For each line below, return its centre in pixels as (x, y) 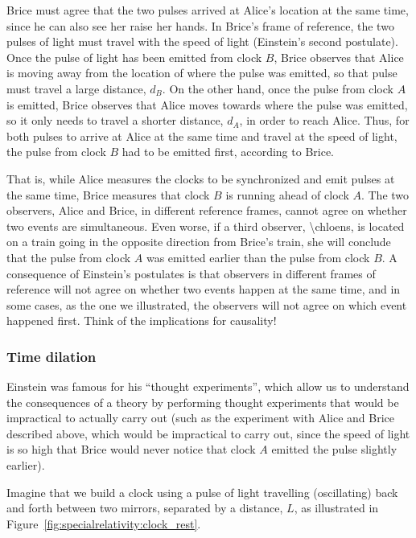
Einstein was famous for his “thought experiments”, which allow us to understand (208, 386)
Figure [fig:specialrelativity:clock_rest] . (104, 523)
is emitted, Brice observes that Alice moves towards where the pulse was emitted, (207, 104)
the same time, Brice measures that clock (108, 194)
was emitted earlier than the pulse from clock (258, 257)
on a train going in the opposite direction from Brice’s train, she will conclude (199, 242)
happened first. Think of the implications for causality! (142, 320)
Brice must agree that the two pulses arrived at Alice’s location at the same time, (208, 10)
